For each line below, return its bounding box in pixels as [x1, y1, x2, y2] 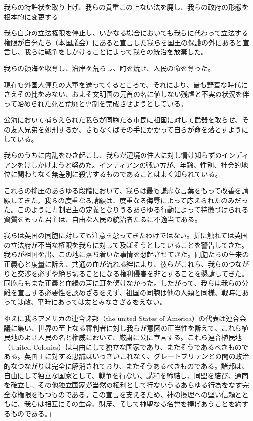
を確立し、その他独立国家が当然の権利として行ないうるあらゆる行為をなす [4, 380, 242, 390]
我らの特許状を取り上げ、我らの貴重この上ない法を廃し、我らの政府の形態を [4, 2, 249, 12]
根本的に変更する [4, 11, 58, 21]
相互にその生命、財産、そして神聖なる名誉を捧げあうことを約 [44, 399, 242, 409]
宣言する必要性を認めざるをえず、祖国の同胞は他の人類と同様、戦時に [17, 287, 242, 297]
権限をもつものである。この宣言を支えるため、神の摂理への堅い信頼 [17, 389, 235, 399]
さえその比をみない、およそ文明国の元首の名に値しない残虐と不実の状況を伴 [4, 89, 249, 99]
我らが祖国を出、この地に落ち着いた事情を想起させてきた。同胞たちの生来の [4, 249, 249, 259]
